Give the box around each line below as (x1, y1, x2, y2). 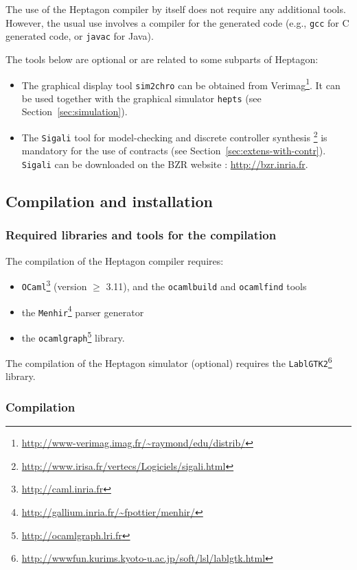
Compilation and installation (5, 191, 213, 212)
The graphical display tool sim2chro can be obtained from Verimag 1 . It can (21, 75, 341, 92)
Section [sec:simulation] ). (21, 104, 128, 119)
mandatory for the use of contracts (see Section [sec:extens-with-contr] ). (21, 143, 326, 158)
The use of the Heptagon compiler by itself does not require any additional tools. (5, 2, 346, 16)
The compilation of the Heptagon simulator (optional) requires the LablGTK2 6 (5, 354, 332, 370)
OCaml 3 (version (21, 277, 87, 293)
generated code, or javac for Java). (5, 29, 154, 43)
